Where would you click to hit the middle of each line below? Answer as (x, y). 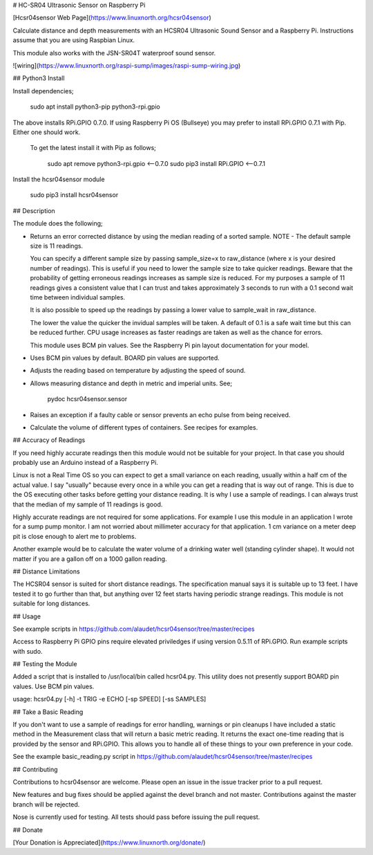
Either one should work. (47, 132)
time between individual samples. (78, 297)
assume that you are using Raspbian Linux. (74, 40)
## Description (34, 210)
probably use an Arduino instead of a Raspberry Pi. (85, 463)
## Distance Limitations (46, 571)
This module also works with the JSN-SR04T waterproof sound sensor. (114, 53)
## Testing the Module (45, 664)
